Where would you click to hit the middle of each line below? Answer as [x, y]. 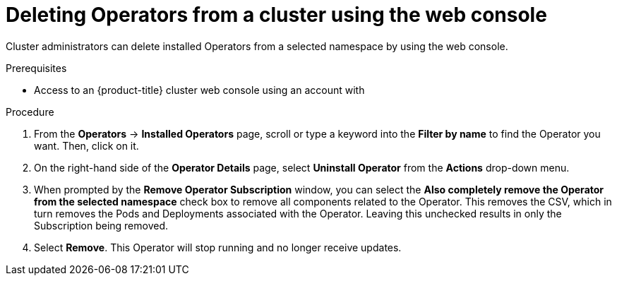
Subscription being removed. [101, 225]
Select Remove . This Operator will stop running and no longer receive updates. [218, 247]
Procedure [30, 112]
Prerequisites [36, 68]
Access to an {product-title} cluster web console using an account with [199, 90]
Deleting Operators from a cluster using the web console [276, 15]
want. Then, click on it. [86, 145]
